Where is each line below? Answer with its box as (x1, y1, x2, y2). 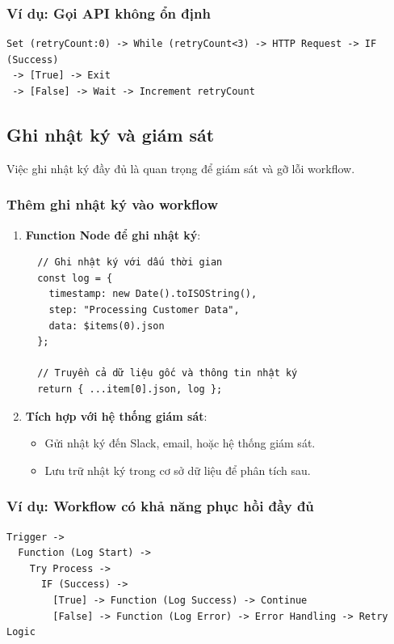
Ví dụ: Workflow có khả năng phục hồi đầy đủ (6, 496, 314, 516)
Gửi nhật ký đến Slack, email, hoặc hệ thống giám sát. (44, 434, 316, 451)
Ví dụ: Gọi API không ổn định (6, 2, 211, 23)
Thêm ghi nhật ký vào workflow (6, 194, 218, 214)
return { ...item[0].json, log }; (37, 383, 223, 395)
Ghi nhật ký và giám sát (6, 121, 215, 146)
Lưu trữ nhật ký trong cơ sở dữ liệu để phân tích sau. (44, 461, 311, 478)
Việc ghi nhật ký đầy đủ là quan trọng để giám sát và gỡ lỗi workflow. (6, 159, 355, 176)
